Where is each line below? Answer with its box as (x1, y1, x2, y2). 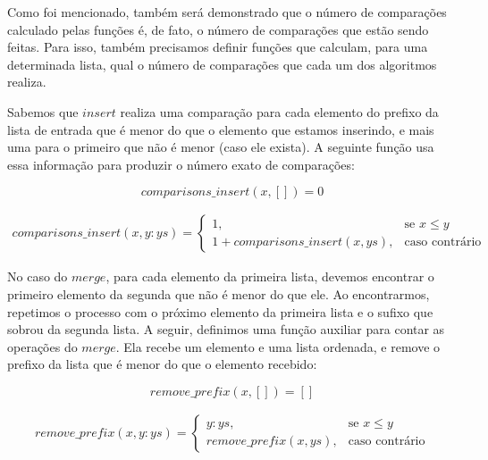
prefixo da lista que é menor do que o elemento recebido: (7, 355, 317, 373)
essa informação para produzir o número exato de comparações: (7, 155, 355, 173)
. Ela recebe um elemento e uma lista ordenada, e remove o (115, 337, 441, 355)
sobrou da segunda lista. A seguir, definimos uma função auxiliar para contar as (7, 320, 445, 339)
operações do (7, 337, 78, 355)
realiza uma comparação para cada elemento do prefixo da (120, 102, 439, 121)
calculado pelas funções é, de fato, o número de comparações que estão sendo (7, 20, 429, 38)
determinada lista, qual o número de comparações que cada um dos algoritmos (7, 54, 437, 73)
